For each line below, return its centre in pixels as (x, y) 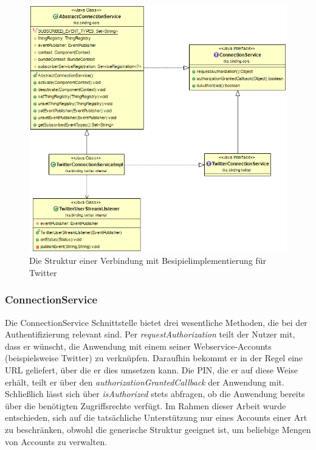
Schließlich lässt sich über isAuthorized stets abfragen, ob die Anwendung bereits (155, 394)
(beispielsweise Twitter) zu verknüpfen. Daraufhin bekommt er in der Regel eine (154, 358)
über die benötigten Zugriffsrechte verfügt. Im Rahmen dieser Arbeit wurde (146, 405)
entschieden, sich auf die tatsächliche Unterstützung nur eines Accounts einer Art (156, 417)
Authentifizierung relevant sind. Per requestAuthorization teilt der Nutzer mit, (150, 334)
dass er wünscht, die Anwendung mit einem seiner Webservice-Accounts (138, 346)
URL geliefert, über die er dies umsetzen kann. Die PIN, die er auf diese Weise (151, 370)
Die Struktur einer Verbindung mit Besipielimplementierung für (148, 261)
